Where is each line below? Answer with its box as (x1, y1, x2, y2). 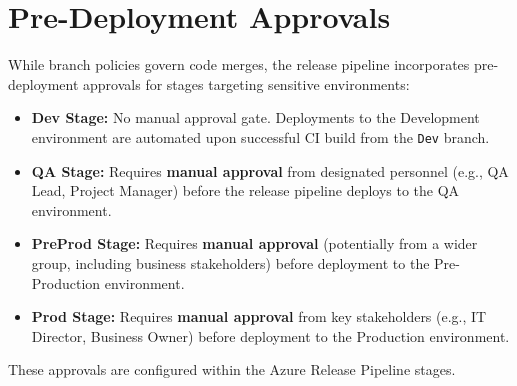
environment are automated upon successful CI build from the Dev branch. (31, 126, 490, 147)
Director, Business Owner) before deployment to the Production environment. (31, 325, 510, 346)
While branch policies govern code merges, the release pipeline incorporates (8, 54, 470, 75)
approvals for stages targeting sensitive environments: (83, 73, 410, 94)
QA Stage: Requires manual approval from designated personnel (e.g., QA (31, 160, 509, 181)
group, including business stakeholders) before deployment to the (31, 252, 430, 273)
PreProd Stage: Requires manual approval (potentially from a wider (31, 233, 478, 254)
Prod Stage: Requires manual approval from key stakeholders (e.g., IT (31, 306, 487, 327)
